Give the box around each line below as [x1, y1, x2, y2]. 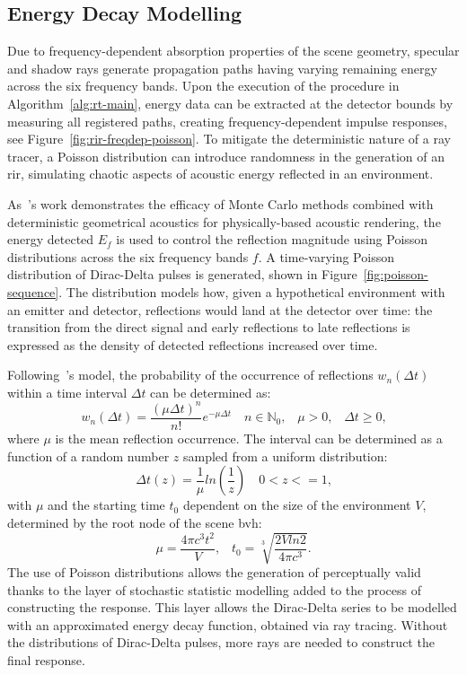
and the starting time [48, 495, 165, 514]
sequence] [7, 282, 59, 301]
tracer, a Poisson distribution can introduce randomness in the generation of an [7, 146, 445, 165]
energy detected [7, 230, 94, 249]
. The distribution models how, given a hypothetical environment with [58, 282, 445, 301]
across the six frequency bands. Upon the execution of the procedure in [7, 76, 400, 95]
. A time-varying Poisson [258, 247, 394, 266]
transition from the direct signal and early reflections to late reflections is [7, 318, 410, 337]
